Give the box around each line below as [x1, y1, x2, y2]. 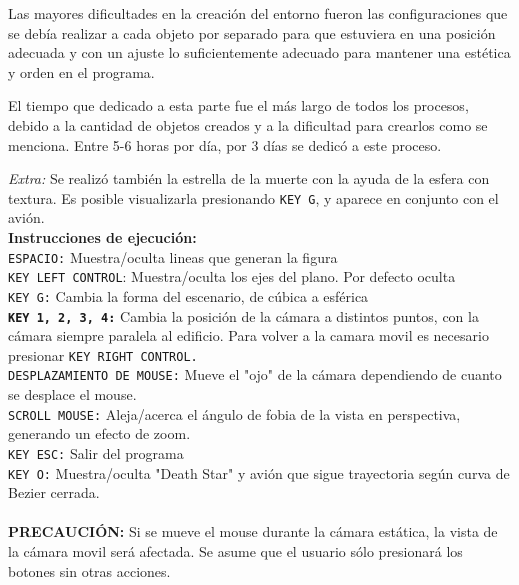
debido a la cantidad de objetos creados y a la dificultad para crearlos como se [8, 114, 488, 135]
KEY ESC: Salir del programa [8, 442, 184, 463]
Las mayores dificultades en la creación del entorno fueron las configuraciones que [8, 3, 508, 23]
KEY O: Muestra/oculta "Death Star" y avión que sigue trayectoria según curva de [8, 462, 510, 483]
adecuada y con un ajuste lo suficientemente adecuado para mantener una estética [8, 42, 511, 63]
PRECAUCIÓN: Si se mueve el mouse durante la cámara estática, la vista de [8, 521, 498, 542]
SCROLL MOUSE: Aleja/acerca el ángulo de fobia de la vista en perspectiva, [8, 403, 461, 424]
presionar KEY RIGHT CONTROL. [8, 344, 198, 365]
